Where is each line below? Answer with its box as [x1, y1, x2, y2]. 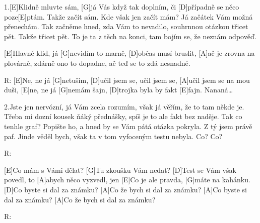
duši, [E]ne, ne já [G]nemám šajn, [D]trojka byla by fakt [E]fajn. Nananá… [4, 84, 233, 95]
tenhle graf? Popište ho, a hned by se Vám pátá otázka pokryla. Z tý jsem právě [4, 121, 252, 131]
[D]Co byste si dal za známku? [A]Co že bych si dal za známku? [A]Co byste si [4, 184, 247, 194]
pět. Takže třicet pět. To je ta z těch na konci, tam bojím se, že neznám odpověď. [4, 31, 256, 41]
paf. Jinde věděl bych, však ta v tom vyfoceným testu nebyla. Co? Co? [4, 131, 223, 141]
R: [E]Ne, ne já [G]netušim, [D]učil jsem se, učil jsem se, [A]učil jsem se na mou [4, 74, 250, 85]
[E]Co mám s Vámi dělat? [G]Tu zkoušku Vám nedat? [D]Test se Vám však [4, 164, 236, 175]
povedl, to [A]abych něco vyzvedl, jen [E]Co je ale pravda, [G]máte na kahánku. [4, 174, 250, 185]
